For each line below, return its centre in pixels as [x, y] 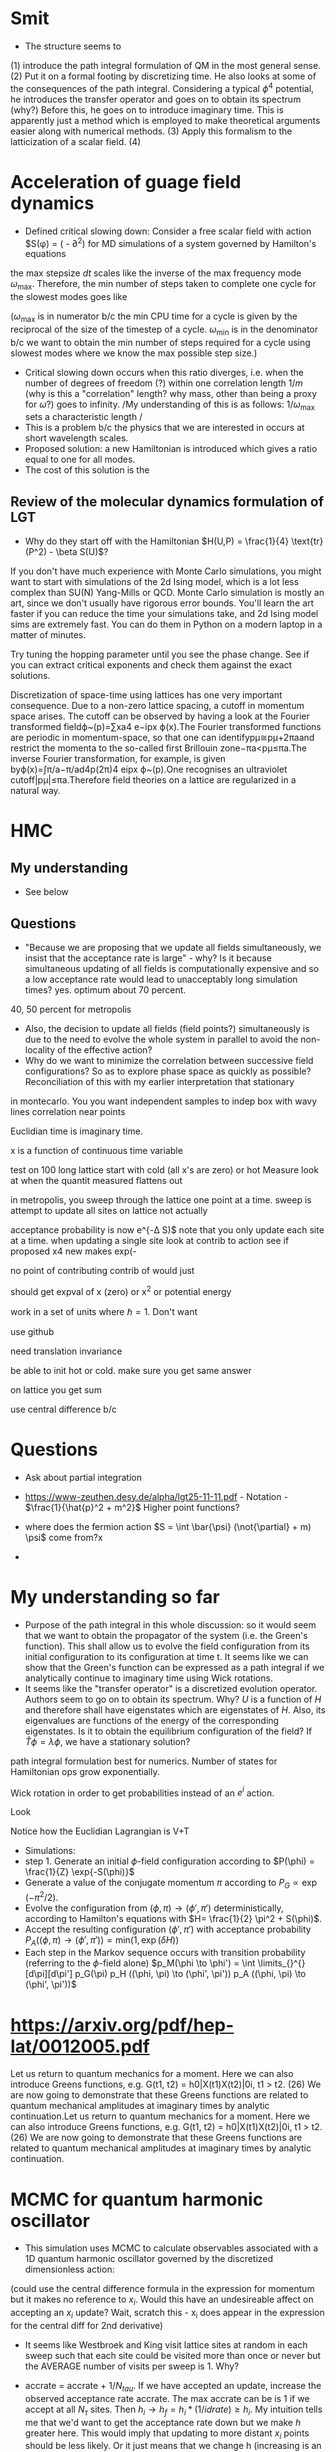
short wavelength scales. [76, 438]
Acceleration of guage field [126, 181]
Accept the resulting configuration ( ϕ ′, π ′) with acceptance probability [168, 1929]
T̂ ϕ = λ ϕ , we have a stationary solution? [107, 1741]
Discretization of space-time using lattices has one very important [146, 695]
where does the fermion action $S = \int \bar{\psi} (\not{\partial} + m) [168, 1526]
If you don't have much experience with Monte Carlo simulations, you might [166, 571]
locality [40, 1050]
